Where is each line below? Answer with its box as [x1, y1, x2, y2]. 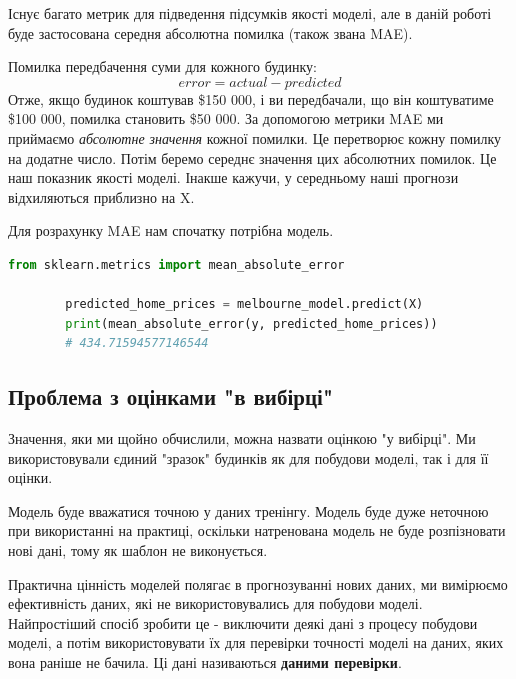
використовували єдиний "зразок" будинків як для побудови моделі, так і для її [8, 447, 489, 468]
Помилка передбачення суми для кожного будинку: [8, 56, 317, 77]
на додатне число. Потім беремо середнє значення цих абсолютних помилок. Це [8, 147, 497, 168]
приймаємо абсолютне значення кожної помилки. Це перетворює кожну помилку [8, 127, 502, 148]
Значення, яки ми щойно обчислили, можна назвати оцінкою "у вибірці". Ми [8, 428, 476, 449]
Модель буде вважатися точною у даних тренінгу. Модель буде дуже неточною [8, 500, 489, 521]
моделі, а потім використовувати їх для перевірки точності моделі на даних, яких [8, 632, 504, 653]
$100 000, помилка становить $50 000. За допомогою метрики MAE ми [8, 108, 444, 129]
